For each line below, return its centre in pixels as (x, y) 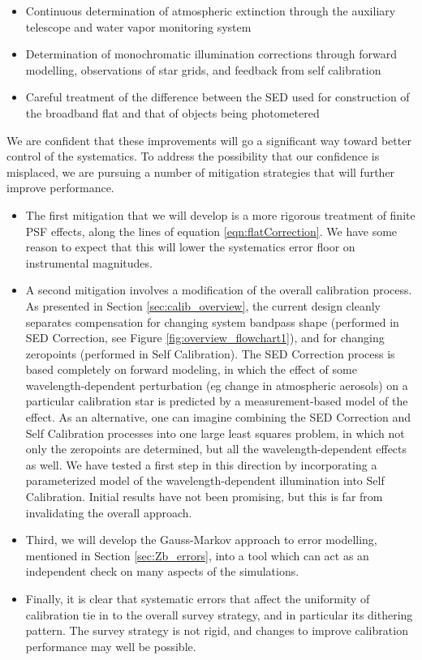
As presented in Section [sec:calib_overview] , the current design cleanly (203, 305)
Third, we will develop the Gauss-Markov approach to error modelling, (201, 540)
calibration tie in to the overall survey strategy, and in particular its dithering (219, 614)
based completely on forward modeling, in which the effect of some (191, 369)
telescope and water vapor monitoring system (138, 26)
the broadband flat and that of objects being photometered (172, 112)
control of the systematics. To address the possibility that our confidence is (193, 156)
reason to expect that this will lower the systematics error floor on (190, 247)
